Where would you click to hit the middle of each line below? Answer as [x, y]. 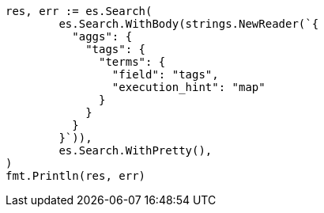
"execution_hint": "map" [188, 87]
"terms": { [132, 62]
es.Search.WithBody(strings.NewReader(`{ [189, 24]
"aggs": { [102, 36]
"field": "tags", [165, 74]
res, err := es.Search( [79, 11]
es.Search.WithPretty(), [136, 150]
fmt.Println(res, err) [76, 176]
